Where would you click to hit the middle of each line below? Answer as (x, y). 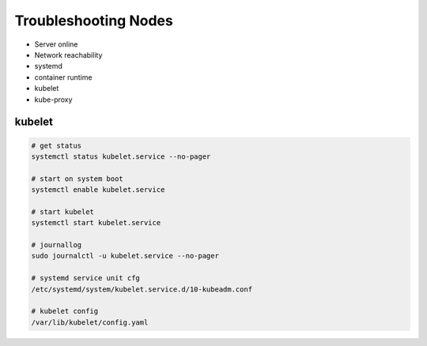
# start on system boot (77, 179)
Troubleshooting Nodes (94, 21)
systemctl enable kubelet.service (98, 190)
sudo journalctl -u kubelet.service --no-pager (125, 256)
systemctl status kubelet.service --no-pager (121, 156)
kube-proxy (53, 100)
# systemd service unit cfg (85, 278)
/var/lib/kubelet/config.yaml (90, 322)
